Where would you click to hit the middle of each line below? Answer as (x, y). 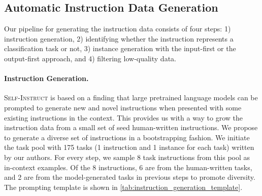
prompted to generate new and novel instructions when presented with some (123, 107)
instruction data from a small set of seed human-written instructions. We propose (131, 127)
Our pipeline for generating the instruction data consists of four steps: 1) (118, 29)
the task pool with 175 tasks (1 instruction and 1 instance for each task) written (129, 147)
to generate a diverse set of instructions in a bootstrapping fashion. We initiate (127, 137)
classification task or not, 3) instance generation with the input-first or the (120, 48)
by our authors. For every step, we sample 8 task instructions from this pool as (127, 157)
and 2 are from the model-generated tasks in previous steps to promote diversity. (130, 177)
